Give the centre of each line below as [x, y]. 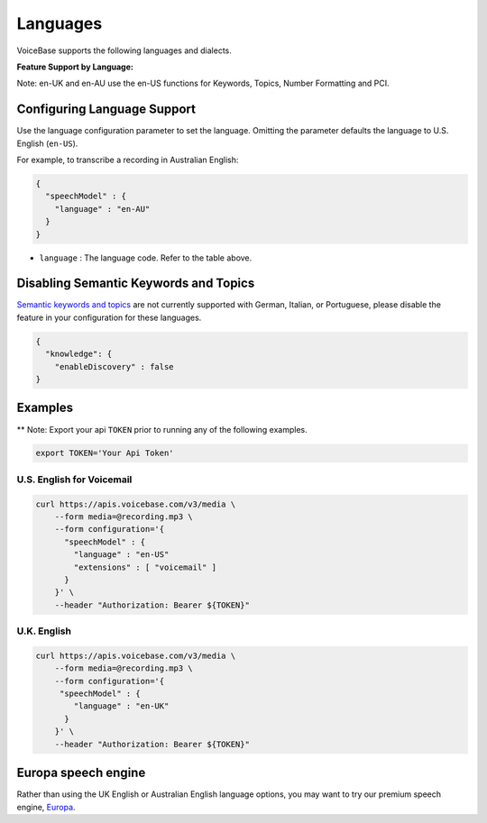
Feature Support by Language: [75, 67]
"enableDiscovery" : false [115, 366]
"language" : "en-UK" [121, 706]
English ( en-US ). [47, 143]
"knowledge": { [79, 354]
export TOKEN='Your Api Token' [105, 453]
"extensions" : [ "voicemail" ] [145, 567]
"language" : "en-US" [121, 555]
